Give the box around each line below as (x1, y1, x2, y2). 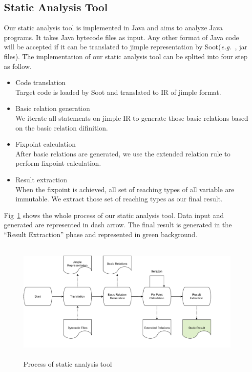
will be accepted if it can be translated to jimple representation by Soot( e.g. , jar (4, 42, 248, 52)
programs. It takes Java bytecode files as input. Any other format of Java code (4, 32, 239, 42)
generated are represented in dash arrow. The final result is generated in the (4, 219, 232, 230)
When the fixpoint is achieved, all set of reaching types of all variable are (15, 184, 234, 194)
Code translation (15, 77, 66, 88)
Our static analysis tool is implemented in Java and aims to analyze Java (4, 22, 223, 33)
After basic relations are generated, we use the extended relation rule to (15, 148, 231, 158)
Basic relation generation (15, 103, 90, 113)
